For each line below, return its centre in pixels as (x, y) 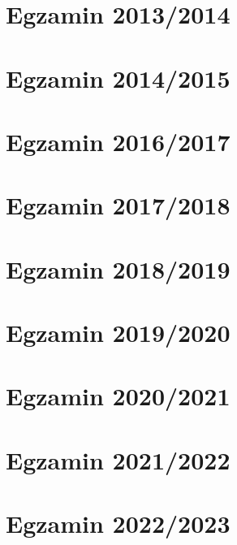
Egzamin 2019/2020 (118, 333)
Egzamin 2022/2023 (118, 523)
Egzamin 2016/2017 (118, 141)
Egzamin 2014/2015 (118, 78)
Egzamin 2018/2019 (118, 268)
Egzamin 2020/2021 (118, 396)
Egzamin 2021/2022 (118, 459)
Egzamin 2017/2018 (118, 205)
